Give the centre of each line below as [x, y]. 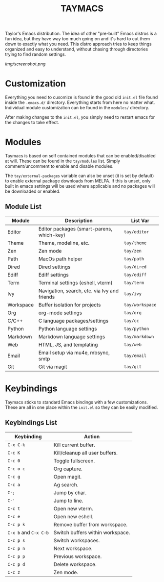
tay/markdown [139, 337]
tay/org [133, 313]
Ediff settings [54, 275]
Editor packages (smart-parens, [75, 228]
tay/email [135, 355]
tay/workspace [140, 305]
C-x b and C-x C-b [28, 532]
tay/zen [133, 251]
